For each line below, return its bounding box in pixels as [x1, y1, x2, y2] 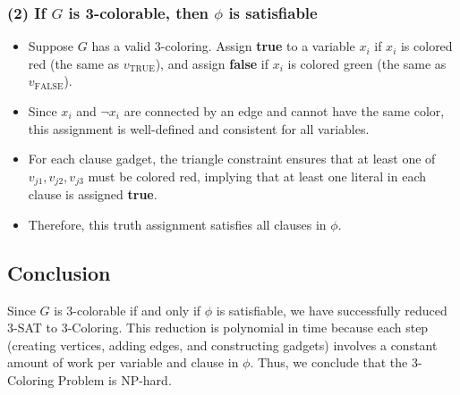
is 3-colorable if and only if [54, 300, 201, 319]
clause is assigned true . [28, 185, 158, 204]
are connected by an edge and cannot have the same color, [124, 102, 445, 120]
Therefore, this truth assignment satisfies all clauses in [28, 214, 327, 233]
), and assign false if [155, 54, 269, 72]
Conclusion [7, 258, 111, 286]
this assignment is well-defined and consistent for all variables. [28, 119, 370, 138]
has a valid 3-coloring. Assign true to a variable [91, 37, 355, 55]
